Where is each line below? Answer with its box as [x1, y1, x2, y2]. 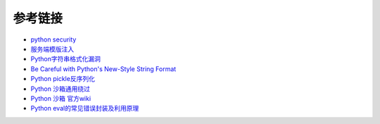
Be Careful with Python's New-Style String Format [30, 64, 177, 73]
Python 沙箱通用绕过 [30, 85, 91, 93]
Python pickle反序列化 [30, 75, 95, 83]
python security [30, 35, 77, 44]
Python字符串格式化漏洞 [30, 55, 101, 63]
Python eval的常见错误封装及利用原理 [30, 104, 139, 113]
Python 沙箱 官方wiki [30, 94, 91, 102]
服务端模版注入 [30, 44, 74, 53]
